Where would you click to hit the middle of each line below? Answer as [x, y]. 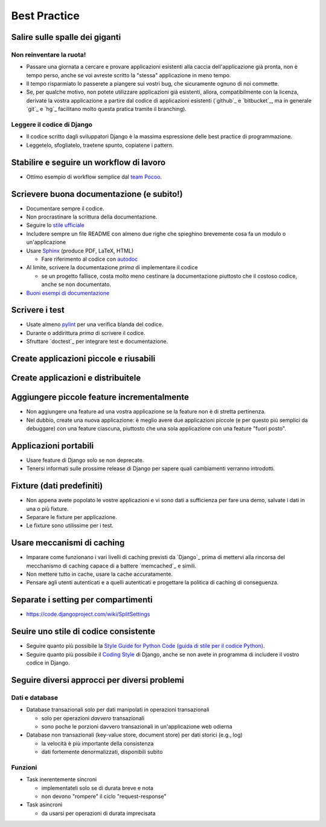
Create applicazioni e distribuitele [76, 378]
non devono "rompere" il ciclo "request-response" [104, 796]
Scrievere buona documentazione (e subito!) [97, 194]
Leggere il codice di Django [52, 125]
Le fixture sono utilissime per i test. [70, 526]
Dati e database [35, 697]
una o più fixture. [47, 509]
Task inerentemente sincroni [62, 779]
